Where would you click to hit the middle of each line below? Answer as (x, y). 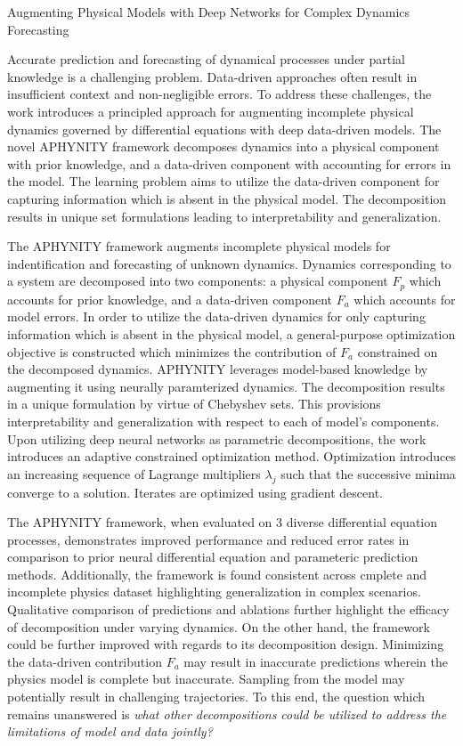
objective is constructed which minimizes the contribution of (172, 351)
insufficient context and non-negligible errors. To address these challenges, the (219, 94)
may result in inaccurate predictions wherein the (316, 661)
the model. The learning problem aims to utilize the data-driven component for (223, 181)
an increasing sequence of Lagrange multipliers (134, 473)
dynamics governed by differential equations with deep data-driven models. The (224, 129)
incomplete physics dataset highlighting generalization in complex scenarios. (214, 592)
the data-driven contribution (85, 661)
